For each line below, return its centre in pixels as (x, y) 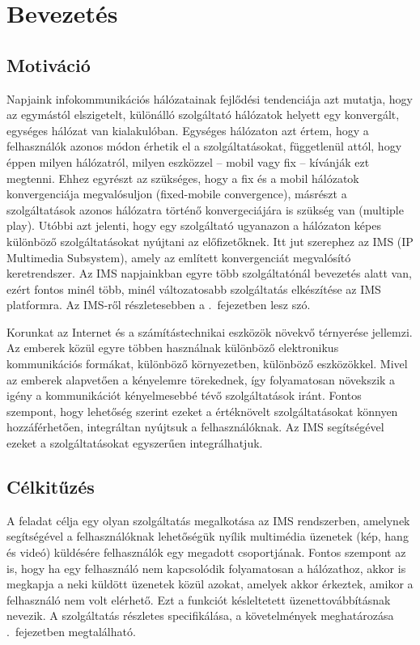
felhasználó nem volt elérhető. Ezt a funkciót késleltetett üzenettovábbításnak (199, 599)
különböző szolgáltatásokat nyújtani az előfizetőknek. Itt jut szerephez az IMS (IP (210, 241)
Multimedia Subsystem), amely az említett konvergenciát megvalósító (179, 257)
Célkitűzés (51, 487)
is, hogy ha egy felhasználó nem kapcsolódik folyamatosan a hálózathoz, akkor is (206, 568)
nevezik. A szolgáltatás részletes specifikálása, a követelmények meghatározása (200, 615)
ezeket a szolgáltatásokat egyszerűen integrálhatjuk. (135, 443)
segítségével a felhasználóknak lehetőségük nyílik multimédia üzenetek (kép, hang (208, 536)
